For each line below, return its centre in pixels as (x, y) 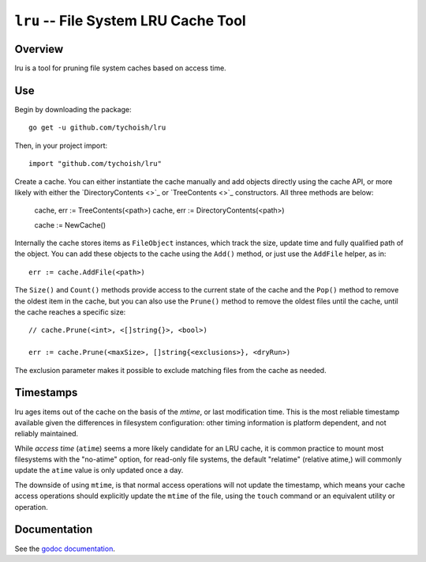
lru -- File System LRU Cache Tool (130, 21)
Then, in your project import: (61, 145)
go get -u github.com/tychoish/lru (97, 128)
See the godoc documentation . (65, 549)
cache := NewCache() (70, 224)
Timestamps (46, 392)
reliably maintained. (47, 434)
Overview (39, 49)
